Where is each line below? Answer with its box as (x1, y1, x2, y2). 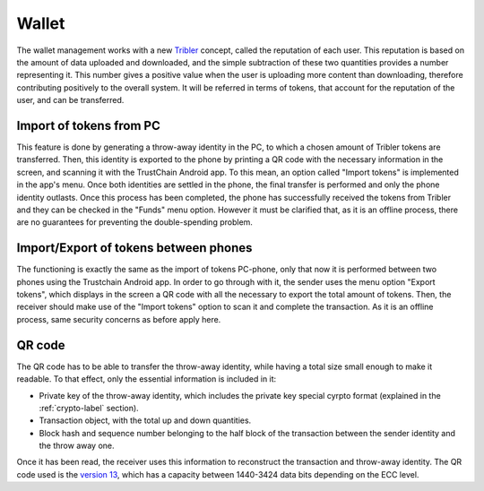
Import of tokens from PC (16, 117, 160, 134)
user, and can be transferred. (16, 95, 125, 106)
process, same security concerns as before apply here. (16, 314, 221, 324)
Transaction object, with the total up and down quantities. (39, 415, 252, 426)
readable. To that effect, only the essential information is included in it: (16, 374, 277, 384)
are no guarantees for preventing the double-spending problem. (16, 217, 253, 228)
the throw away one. (39, 440, 116, 452)
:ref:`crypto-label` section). (39, 402, 139, 413)
